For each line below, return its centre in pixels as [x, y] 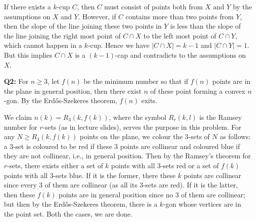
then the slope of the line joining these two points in [83, 26]
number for [21, 127]
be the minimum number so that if [136, 81]
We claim [18, 117]
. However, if [97, 16]
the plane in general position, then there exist [73, 91]
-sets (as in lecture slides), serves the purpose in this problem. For [142, 127]
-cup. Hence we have [119, 45]
